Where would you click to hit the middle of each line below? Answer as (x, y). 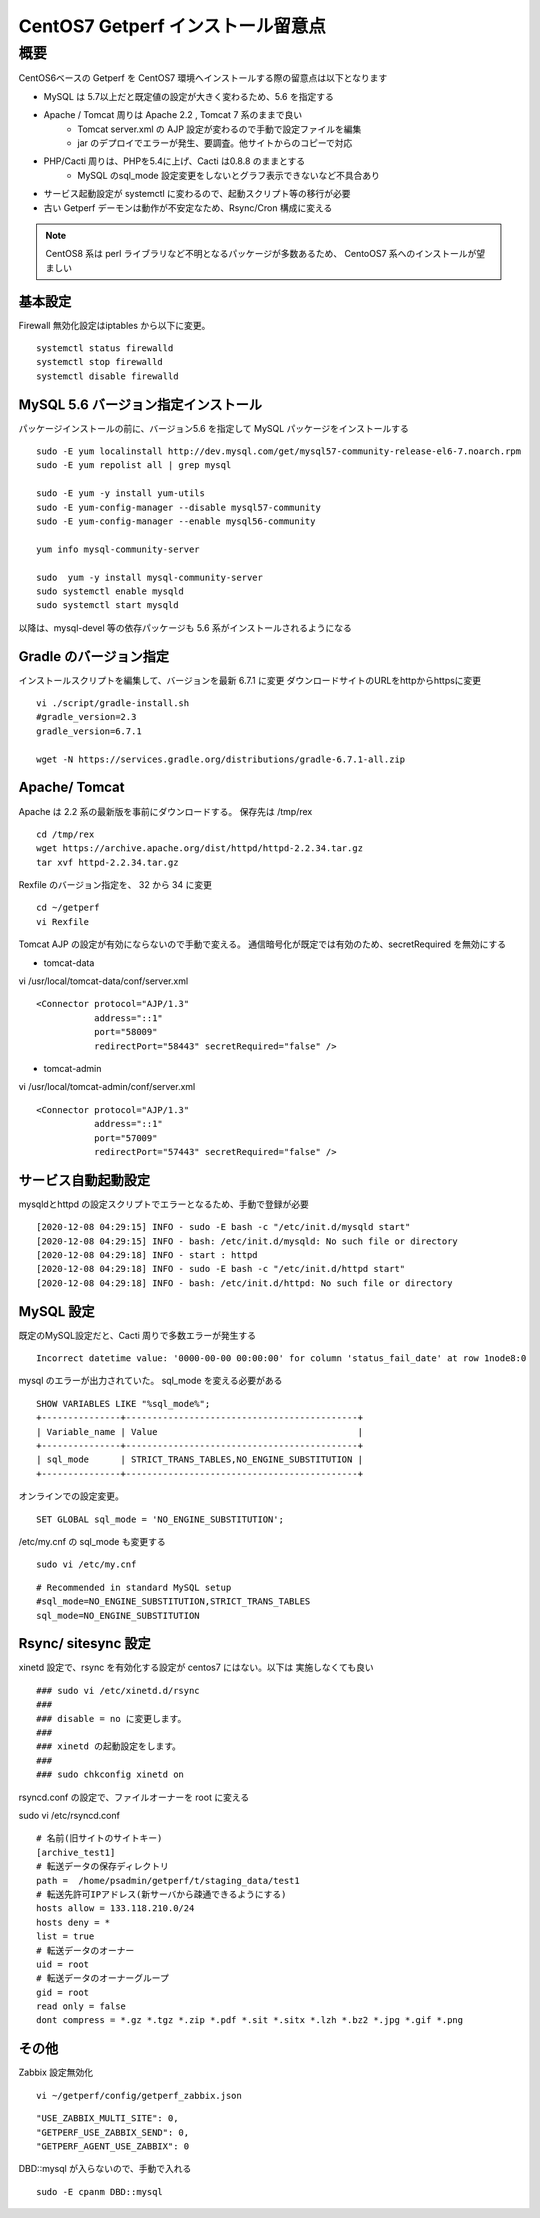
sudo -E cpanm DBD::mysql (100, 2191)
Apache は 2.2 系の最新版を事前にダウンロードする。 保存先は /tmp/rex (165, 811)
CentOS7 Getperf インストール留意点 (172, 26)
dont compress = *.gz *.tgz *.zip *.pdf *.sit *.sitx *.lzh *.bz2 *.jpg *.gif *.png (250, 2020)
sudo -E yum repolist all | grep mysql (134, 465)
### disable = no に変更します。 (111, 1718)
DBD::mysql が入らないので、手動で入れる (105, 2169)
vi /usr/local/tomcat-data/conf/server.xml (103, 981)
